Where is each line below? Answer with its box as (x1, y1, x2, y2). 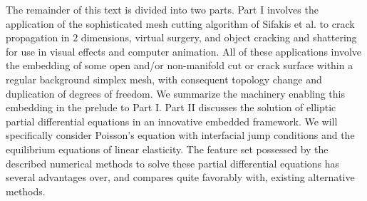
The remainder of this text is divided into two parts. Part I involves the (6, 2, 319, 16)
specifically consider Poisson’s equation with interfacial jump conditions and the (6, 128, 355, 143)
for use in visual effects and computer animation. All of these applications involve (6, 43, 362, 58)
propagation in (6, 30, 70, 45)
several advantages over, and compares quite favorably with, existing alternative (6, 170, 355, 185)
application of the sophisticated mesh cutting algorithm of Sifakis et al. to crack (6, 16, 355, 31)
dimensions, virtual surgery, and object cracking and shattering (81, 30, 357, 45)
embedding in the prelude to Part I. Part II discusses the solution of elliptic (6, 100, 336, 115)
